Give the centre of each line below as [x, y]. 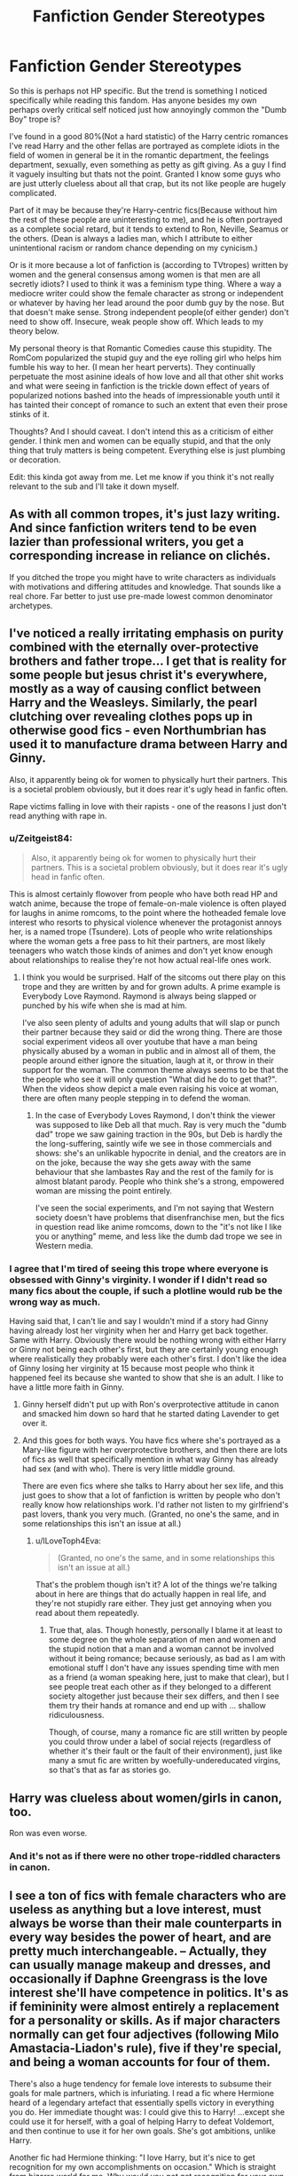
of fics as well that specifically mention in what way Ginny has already [150, 1459]
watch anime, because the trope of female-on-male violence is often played [148, 903]
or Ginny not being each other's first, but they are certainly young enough [144, 1350]
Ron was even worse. [48, 1833]
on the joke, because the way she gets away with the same [143, 1162]
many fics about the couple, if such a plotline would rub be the [146, 1290]
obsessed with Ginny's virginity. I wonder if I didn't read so [138, 1280]
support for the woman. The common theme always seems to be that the [155, 1069]
